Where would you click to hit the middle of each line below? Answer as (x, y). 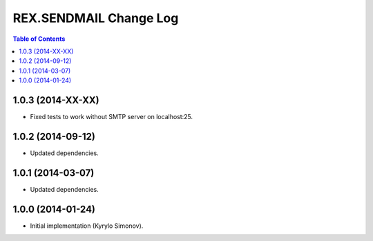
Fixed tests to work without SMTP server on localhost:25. (112, 117)
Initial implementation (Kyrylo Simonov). (87, 226)
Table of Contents (39, 39)
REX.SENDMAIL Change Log (96, 18)
